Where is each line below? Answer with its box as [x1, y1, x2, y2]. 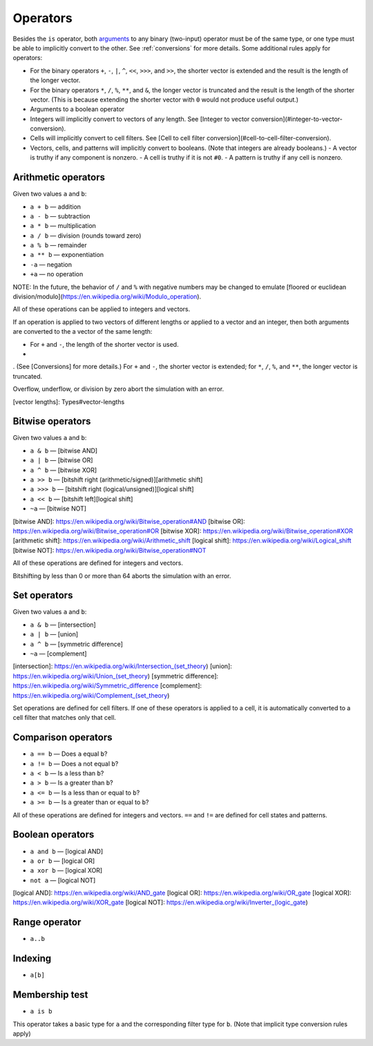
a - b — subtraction [30, 211, 90, 220]
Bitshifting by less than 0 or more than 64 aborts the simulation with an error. [12, 571, 231, 580]
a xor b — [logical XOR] [30, 866, 103, 875]
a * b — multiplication [30, 222, 97, 230]
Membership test [12, 989, 88, 1001]
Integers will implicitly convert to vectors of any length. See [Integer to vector [30, 115, 250, 123]
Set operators [12, 589, 73, 601]
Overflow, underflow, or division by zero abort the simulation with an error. [12, 385, 224, 393]
